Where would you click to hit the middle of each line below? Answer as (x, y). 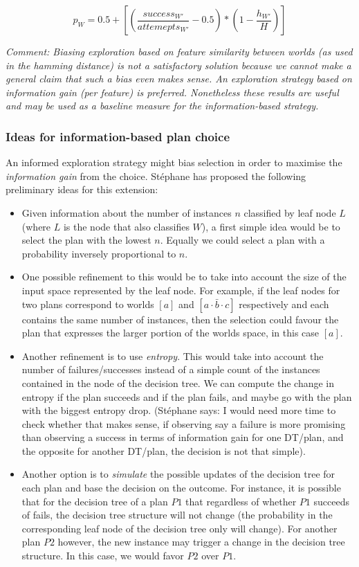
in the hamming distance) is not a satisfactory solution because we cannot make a (178, 65)
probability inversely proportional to (99, 253)
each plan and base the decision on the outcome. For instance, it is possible (181, 488)
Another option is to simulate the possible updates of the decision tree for (178, 474)
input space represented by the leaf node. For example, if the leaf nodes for (181, 290)
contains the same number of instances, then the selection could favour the (180, 319)
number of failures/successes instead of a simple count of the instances (171, 369)
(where (36, 226)
